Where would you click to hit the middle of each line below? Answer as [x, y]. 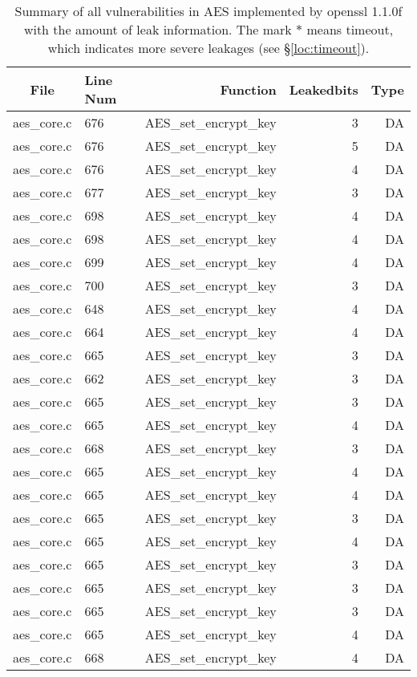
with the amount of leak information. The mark [158, 29]
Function [248, 89]
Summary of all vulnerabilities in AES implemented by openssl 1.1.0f [208, 11]
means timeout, [350, 29]
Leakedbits [324, 89]
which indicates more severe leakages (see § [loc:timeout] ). [208, 48]
